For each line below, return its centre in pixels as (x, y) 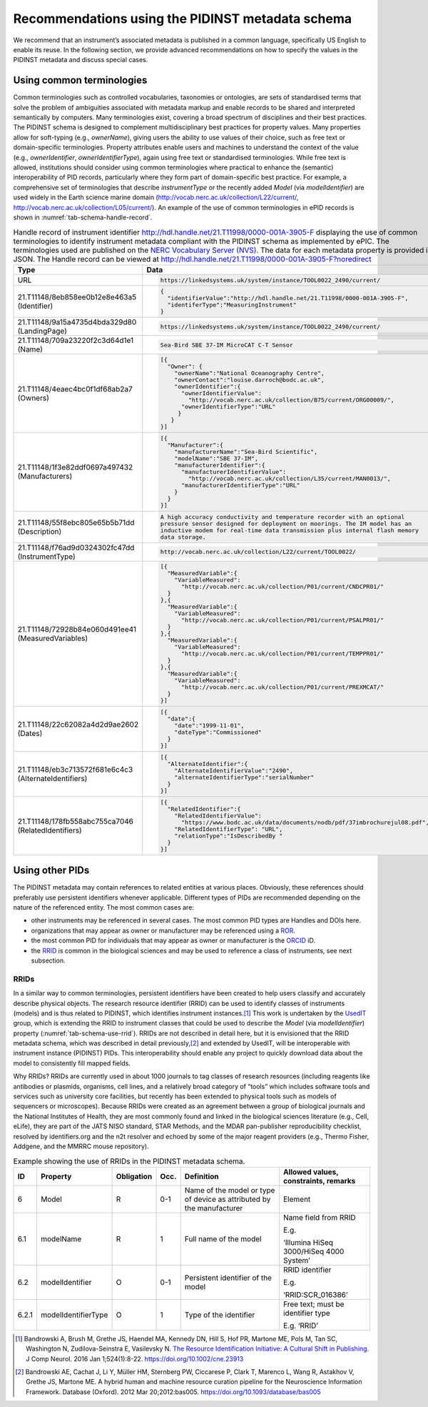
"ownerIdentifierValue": (221, 393)
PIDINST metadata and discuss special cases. (81, 60)
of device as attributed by (228, 1199)
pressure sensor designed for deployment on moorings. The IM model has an (286, 523)
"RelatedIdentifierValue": (218, 816)
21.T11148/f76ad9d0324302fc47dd (76, 547)
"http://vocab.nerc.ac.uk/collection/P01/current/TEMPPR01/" (282, 654)
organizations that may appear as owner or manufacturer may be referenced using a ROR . (163, 930)
